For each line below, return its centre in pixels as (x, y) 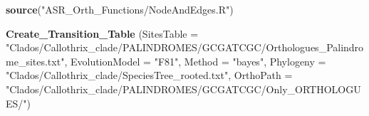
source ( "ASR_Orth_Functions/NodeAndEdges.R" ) (120, 9)
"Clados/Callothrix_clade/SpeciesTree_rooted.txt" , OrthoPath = (149, 75)
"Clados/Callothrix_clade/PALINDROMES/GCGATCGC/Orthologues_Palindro (185, 47)
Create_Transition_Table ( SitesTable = (102, 33)
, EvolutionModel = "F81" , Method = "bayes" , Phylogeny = (195, 61)
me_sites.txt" (35, 61)
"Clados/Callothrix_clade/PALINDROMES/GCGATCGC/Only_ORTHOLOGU (183, 89)
